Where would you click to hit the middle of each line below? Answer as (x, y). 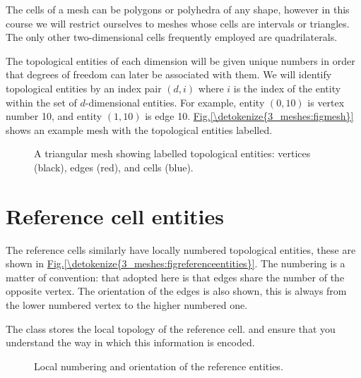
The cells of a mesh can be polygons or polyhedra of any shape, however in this (178, 9)
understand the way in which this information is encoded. (130, 342)
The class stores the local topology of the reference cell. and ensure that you (171, 328)
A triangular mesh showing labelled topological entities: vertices (172, 153)
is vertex (326, 102)
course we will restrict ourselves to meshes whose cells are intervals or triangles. (178, 23)
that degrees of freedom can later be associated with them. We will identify (169, 74)
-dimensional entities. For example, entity (175, 102)
